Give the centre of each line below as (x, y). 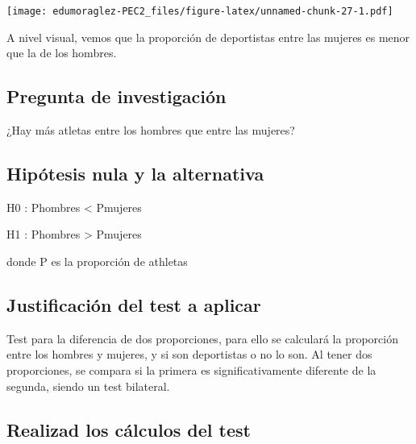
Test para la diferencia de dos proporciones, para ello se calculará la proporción (202, 338)
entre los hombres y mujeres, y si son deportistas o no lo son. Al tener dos (189, 354)
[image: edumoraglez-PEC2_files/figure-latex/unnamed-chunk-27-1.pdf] (200, 11)
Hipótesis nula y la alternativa (135, 174)
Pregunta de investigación (116, 96)
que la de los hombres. (62, 53)
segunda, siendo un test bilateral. (88, 386)
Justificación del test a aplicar (134, 305)
